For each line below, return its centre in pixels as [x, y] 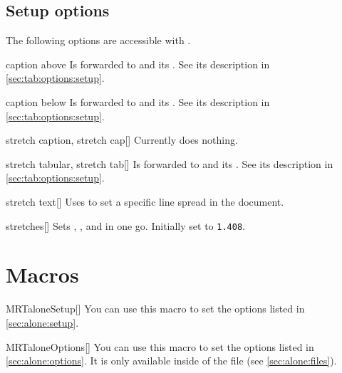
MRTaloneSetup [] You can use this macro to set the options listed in [155, 309]
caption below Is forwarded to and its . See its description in [138, 101]
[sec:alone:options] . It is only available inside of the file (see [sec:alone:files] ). [171, 361]
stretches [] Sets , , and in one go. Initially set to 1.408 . [125, 225]
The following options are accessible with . [98, 40]
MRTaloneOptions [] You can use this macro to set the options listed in [160, 346]
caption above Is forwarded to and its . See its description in [138, 64]
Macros [42, 274]
